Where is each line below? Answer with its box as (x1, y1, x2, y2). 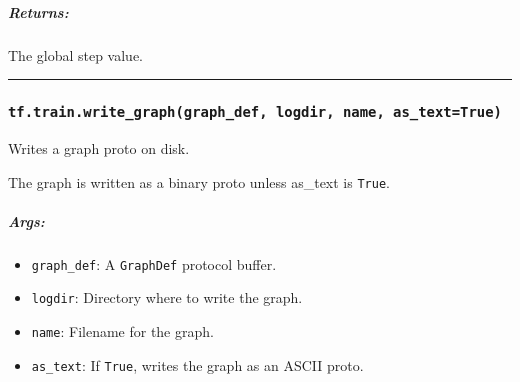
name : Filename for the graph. (31, 321, 214, 342)
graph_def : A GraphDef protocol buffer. (31, 253, 277, 274)
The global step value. (8, 44, 144, 65)
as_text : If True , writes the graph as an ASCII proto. (31, 354, 364, 375)
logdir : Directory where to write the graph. (31, 287, 303, 308)
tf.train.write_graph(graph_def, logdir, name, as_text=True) (8, 104, 502, 121)
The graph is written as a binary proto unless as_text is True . (8, 171, 390, 192)
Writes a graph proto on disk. (8, 137, 190, 158)
